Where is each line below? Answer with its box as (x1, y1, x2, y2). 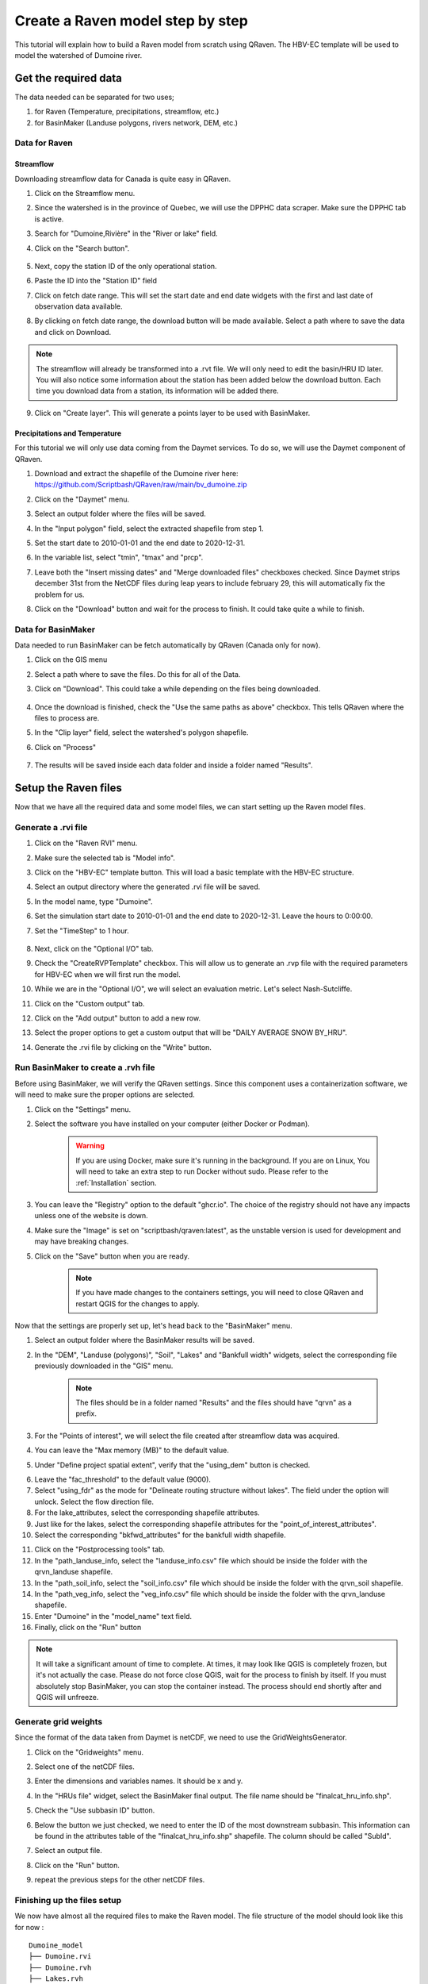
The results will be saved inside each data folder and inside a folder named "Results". (34, 760, 313, 770)
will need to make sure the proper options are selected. (14, 1090, 195, 1099)
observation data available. (34, 302, 123, 311)
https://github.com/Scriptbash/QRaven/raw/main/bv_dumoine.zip (34, 480, 247, 490)
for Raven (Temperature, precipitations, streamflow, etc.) (34, 107, 220, 117)
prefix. (75, 1409, 97, 1418)
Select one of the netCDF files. (34, 1762, 135, 1771)
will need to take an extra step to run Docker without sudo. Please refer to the (75, 1167, 329, 1176)
